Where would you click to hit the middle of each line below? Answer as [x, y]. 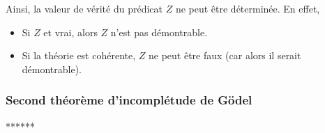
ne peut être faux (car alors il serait [225, 55]
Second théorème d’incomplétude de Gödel [129, 100]
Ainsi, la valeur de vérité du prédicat [84, 8]
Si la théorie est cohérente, [79, 55]
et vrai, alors [70, 32]
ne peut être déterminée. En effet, [248, 8]
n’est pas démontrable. [159, 32]
